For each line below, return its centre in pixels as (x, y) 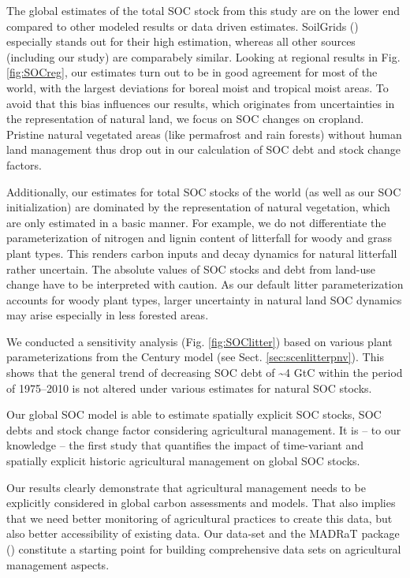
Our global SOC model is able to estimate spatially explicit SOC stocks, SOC (194, 414)
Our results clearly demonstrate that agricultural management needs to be (186, 487)
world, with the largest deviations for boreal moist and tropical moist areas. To (198, 87)
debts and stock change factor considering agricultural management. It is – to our (204, 429)
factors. (24, 164)
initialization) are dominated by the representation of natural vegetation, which (198, 207)
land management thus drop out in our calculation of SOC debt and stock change (203, 149)
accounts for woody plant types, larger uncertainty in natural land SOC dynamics (204, 299)
